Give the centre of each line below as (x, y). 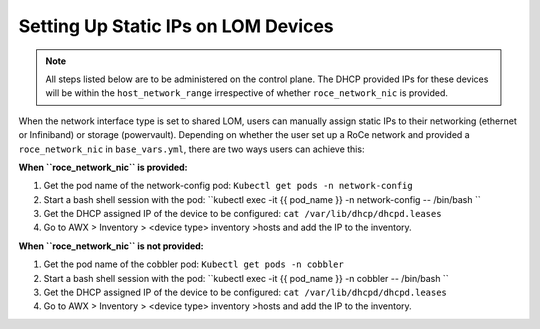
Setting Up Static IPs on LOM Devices (176, 26)
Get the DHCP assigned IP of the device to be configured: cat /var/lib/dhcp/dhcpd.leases (242, 214)
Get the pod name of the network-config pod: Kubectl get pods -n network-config (228, 186)
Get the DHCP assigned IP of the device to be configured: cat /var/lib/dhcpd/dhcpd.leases (245, 292)
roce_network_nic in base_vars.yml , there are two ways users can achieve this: (191, 149)
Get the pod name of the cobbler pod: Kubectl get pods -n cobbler (193, 264)
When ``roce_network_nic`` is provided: (103, 167)
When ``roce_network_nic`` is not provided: (111, 246)
